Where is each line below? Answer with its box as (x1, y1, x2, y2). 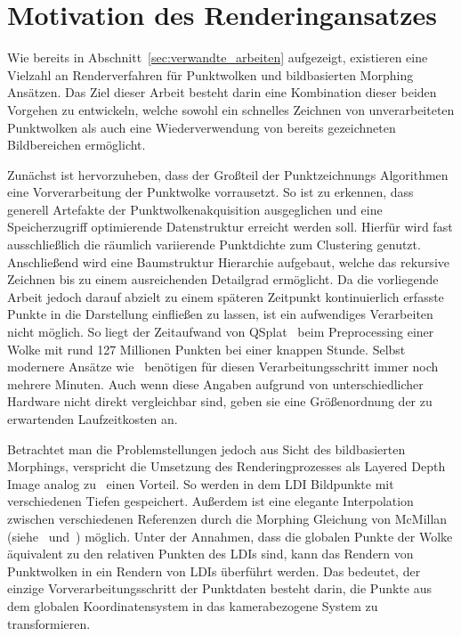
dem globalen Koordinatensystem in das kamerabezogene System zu (7, 596, 378, 615)
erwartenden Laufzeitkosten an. (7, 410, 178, 428)
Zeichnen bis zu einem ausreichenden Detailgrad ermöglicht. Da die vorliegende (7, 270, 439, 289)
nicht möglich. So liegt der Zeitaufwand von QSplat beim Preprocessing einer (7, 322, 434, 341)
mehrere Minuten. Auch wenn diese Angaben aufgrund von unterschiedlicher (7, 374, 424, 393)
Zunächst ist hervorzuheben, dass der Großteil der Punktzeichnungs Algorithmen (7, 165, 449, 183)
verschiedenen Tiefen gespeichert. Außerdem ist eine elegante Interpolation (7, 492, 414, 510)
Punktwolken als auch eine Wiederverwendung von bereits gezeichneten (7, 118, 396, 136)
